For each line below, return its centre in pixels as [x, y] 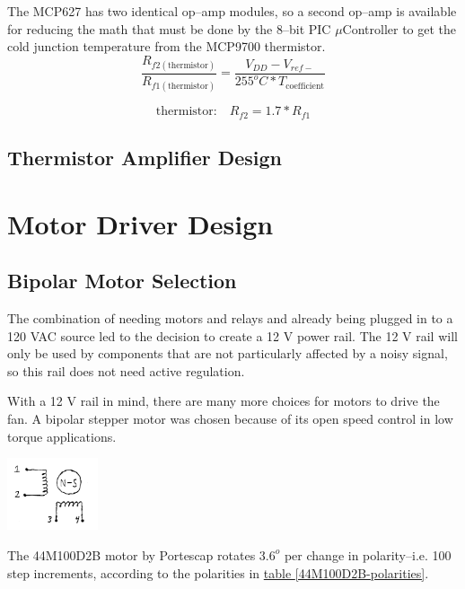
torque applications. [62, 436]
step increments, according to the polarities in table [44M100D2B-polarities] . [218, 572]
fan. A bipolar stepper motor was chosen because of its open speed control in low [230, 418]
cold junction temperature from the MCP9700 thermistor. [167, 46]
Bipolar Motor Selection [122, 281]
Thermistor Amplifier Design [145, 158]
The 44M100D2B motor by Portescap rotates [132, 554]
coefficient [305, 86]
